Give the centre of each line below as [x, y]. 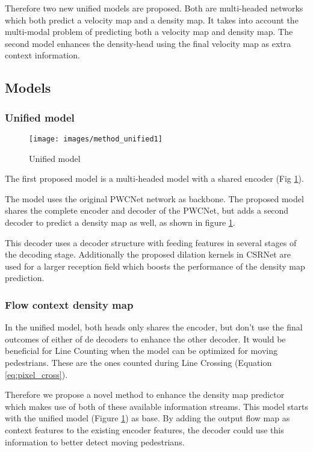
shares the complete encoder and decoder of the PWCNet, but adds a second [147, 210]
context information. [42, 55]
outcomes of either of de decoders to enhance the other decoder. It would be [145, 339]
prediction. [25, 278]
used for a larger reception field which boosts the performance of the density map [155, 266]
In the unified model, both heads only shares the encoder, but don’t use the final [154, 327]
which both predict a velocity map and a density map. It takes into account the [152, 20]
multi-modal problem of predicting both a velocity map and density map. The [149, 32]
